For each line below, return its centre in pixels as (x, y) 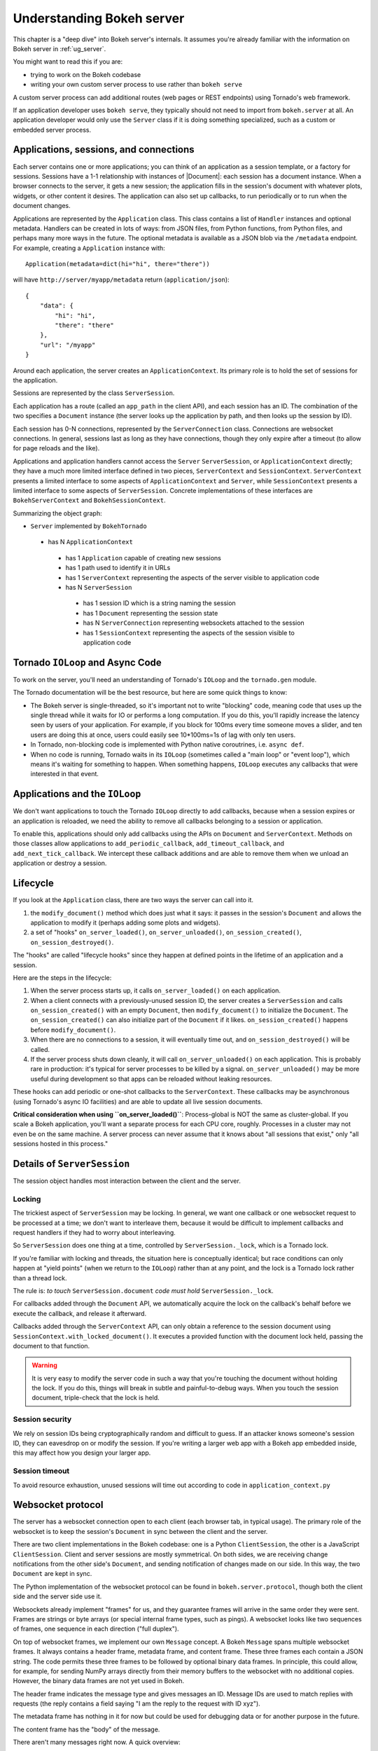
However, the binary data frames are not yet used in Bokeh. (99, 1681)
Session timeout (41, 1471)
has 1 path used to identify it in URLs (118, 568)
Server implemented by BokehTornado (89, 526)
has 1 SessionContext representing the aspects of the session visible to (189, 632)
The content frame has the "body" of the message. (86, 1729)
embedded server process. (52, 130)
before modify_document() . (73, 1030)
